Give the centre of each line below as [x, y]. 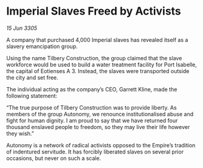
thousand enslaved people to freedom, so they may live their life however [98, 127]
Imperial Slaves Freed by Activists [94, 11]
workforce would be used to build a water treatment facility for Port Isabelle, [102, 65]
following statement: [32, 96]
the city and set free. [33, 77]
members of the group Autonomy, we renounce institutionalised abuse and [100, 114]
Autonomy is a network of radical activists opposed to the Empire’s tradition [101, 145]
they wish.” [20, 133]
